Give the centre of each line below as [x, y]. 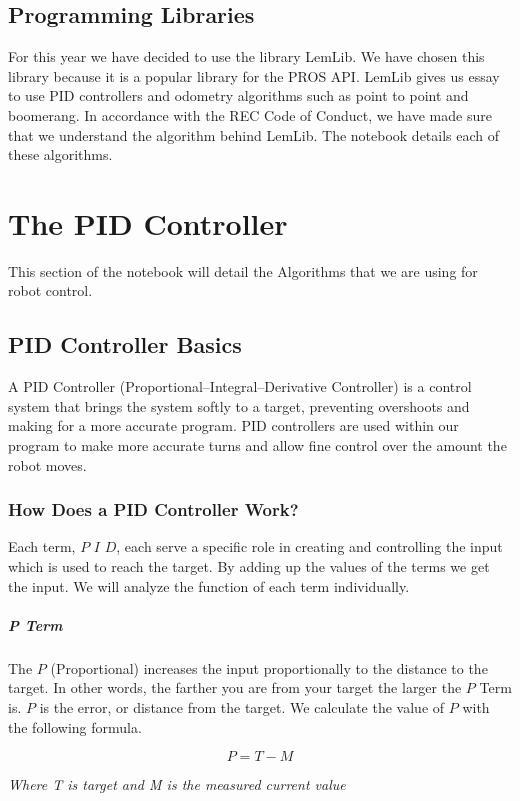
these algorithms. [60, 154]
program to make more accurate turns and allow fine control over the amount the [257, 445]
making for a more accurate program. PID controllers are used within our [233, 425]
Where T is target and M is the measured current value [177, 784]
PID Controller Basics [125, 344]
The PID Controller [148, 222]
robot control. [50, 290]
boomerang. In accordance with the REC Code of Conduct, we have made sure [250, 114]
